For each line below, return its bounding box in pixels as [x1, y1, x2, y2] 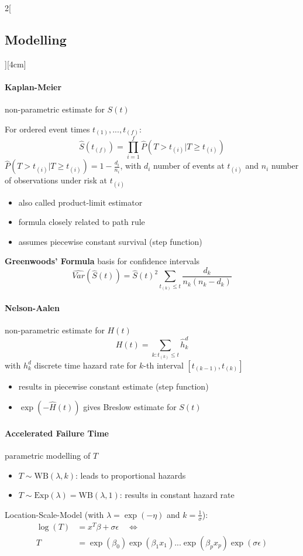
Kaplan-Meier [5, 80, 62, 93]
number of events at [153, 159, 225, 172]
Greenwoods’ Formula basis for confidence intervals [5, 255, 200, 267]
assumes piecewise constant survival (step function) [18, 235, 202, 247]
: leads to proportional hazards [75, 469, 186, 481]
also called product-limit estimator [18, 196, 143, 208]
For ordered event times [5, 122, 90, 135]
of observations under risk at [5, 174, 107, 186]
